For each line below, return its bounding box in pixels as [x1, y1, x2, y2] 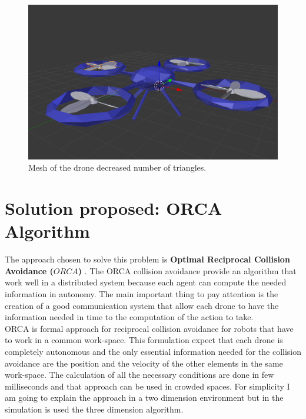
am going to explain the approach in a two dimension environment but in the [5, 391, 284, 404]
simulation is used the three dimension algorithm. [5, 403, 184, 415]
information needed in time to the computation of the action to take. [5, 311, 254, 323]
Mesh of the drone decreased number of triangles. [28, 161, 207, 174]
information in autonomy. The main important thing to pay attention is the [5, 288, 278, 300]
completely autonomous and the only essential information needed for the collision [5, 345, 302, 358]
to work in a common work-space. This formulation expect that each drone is [5, 334, 283, 346]
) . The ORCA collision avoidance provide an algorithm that [78, 264, 297, 277]
